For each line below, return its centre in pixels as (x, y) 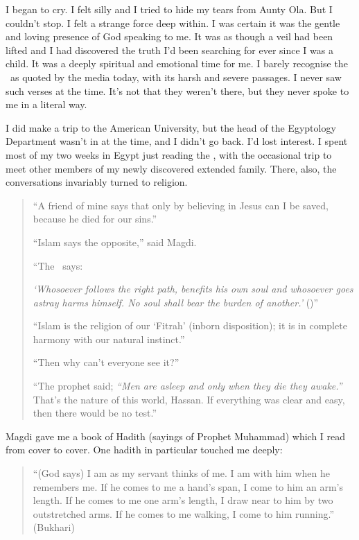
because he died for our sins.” (95, 219)
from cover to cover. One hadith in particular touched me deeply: (144, 450)
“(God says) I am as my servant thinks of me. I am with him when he (182, 473)
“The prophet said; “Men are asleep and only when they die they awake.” (187, 386)
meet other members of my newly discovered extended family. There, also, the (171, 168)
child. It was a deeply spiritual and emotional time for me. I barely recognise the (177, 63)
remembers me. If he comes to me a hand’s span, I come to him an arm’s (188, 486)
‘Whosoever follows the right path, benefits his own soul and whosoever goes (193, 289)
